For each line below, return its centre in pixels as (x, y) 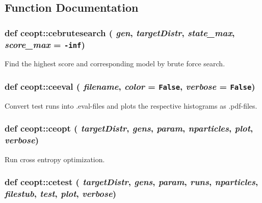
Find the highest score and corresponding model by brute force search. (115, 64)
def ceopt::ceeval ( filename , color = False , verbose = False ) (130, 86)
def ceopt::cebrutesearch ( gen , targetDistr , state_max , (120, 32)
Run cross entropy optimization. (55, 159)
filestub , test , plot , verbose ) (60, 194)
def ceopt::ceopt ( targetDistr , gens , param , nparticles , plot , (129, 128)
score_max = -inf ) (45, 44)
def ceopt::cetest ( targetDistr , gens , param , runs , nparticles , (132, 182)
